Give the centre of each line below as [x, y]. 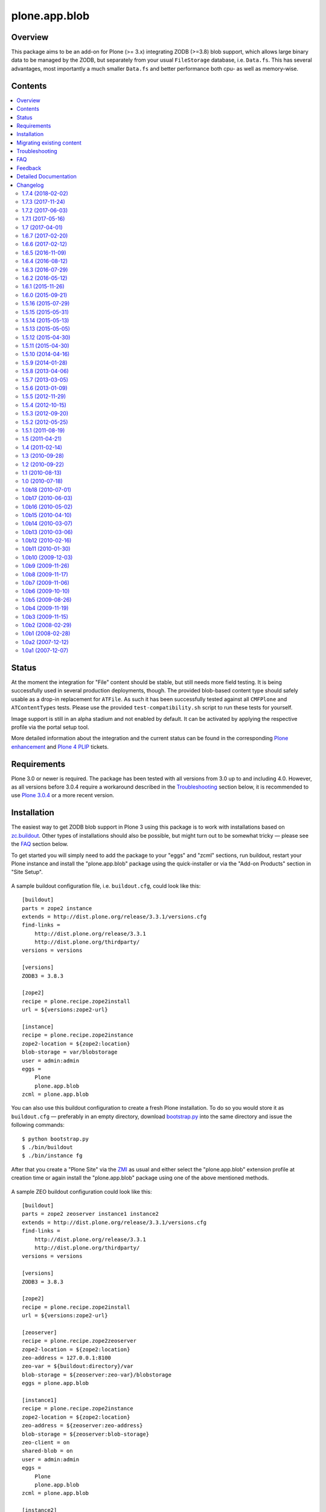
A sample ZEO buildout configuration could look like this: [81, 1191]
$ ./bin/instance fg [52, 1156]
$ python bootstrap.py [56, 1139]
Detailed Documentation [46, 177]
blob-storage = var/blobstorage [70, 1052]
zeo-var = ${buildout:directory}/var [78, 1366]
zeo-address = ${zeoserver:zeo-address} [82, 1426]
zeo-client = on [46, 1442]
